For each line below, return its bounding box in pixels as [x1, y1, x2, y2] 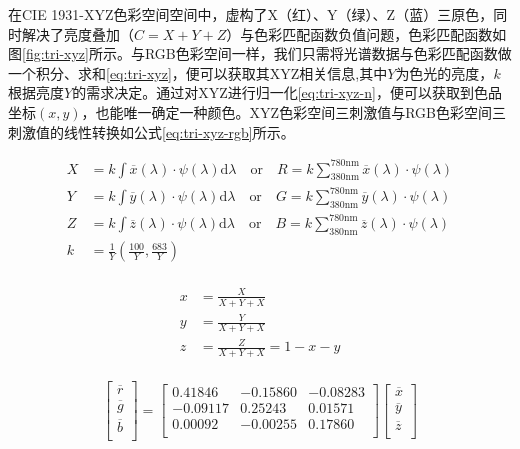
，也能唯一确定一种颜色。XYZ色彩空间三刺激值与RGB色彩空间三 [81, 101, 506, 122]
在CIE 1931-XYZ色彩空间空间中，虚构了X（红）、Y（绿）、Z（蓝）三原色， [8, 4, 494, 24]
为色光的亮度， [395, 62, 494, 83]
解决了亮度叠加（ [21, 23, 134, 44]
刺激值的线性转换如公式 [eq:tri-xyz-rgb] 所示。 [8, 121, 295, 142]
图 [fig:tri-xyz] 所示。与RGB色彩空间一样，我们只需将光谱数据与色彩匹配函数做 [8, 43, 512, 64]
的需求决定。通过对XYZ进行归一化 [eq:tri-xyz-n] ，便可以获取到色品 [72, 82, 502, 103]
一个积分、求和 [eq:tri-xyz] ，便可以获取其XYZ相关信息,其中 [8, 62, 388, 83]
